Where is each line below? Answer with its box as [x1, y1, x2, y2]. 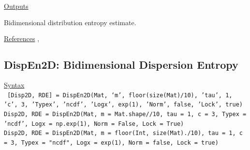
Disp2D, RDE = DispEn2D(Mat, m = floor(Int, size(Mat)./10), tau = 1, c [4, 130, 243, 137]
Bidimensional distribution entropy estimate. [4, 17, 136, 27]
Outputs [4, 1, 29, 11]
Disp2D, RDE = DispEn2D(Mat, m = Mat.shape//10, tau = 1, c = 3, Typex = [4, 110, 247, 118]
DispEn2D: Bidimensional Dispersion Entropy [4, 57, 238, 72]
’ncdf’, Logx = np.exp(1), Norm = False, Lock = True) [4, 120, 184, 127]
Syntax [4, 79, 25, 90]
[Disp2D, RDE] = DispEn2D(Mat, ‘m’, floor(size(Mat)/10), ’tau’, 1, [7, 91, 233, 99]
